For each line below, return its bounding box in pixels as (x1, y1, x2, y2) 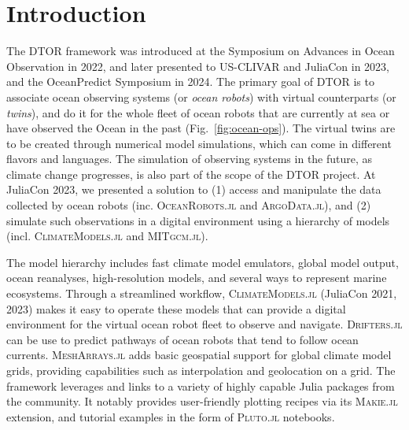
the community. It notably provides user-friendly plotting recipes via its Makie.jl (6, 393, 398, 410)
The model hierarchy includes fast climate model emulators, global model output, (6, 254, 399, 270)
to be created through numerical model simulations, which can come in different (6, 135, 392, 151)
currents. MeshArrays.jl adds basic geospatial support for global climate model (6, 347, 392, 363)
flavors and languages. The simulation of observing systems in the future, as (6, 150, 373, 167)
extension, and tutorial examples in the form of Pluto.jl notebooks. (6, 408, 335, 424)
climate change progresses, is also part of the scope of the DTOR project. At (6, 165, 376, 182)
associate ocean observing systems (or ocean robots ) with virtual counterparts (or (6, 88, 396, 105)
